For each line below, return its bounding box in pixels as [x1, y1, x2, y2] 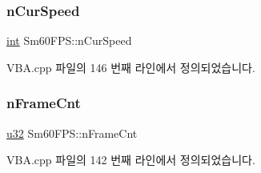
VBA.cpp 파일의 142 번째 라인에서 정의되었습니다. [6, 151, 255, 168]
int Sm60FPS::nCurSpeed [6, 32, 132, 49]
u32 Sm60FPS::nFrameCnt [6, 124, 138, 141]
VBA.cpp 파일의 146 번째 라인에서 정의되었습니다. [6, 58, 255, 75]
